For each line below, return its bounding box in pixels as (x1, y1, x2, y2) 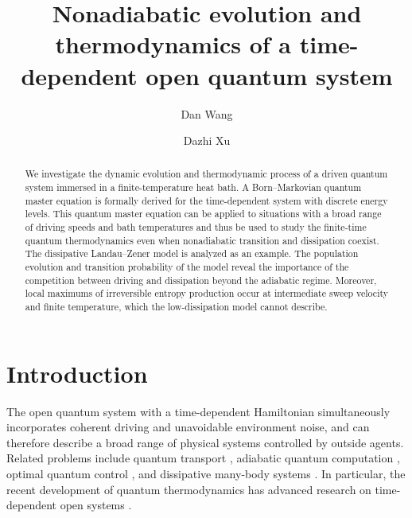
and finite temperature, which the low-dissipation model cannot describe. (25, 300, 328, 314)
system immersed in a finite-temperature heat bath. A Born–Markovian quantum (25, 181, 362, 194)
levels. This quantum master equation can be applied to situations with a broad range (25, 207, 382, 220)
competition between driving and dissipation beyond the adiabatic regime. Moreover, (25, 273, 377, 286)
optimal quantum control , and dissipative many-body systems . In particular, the (6, 465, 406, 482)
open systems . (60, 497, 132, 513)
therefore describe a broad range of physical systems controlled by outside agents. (6, 434, 404, 450)
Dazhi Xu (183, 132, 231, 149)
